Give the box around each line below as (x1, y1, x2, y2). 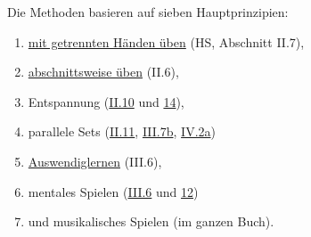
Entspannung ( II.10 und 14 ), (28, 92, 184, 110)
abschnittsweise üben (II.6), (28, 62, 179, 81)
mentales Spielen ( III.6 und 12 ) (28, 182, 199, 200)
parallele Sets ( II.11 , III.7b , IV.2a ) (28, 122, 216, 141)
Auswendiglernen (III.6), (28, 151, 162, 170)
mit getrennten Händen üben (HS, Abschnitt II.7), (28, 32, 305, 51)
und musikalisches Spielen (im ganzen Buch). (28, 212, 274, 231)
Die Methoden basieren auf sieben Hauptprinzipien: (7, 3, 289, 20)
